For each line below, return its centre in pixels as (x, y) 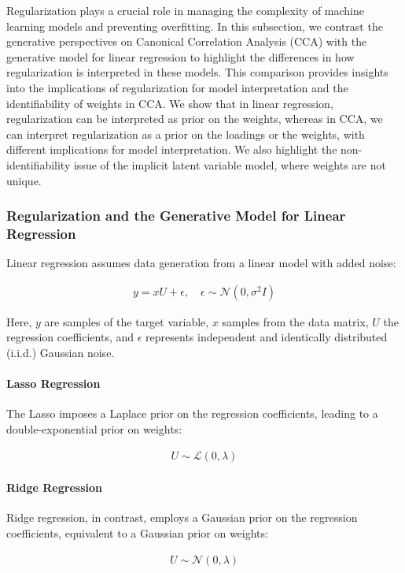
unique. (24, 180)
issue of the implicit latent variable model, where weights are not (230, 164)
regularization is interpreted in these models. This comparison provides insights (197, 72)
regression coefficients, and (70, 337)
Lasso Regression (53, 383)
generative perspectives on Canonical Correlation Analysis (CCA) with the (187, 41)
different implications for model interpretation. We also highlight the (172, 149)
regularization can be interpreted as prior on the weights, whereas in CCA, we (195, 119)
